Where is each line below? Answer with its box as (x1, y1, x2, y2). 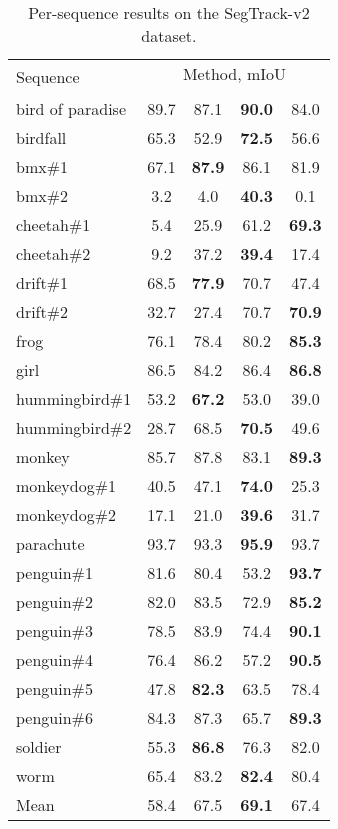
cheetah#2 (16, 242, 91, 265)
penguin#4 (16, 648, 93, 671)
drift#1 (16, 271, 69, 294)
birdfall (16, 126, 67, 149)
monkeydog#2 (16, 503, 117, 526)
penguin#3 (16, 619, 93, 642)
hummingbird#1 (16, 387, 132, 410)
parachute (16, 532, 85, 555)
